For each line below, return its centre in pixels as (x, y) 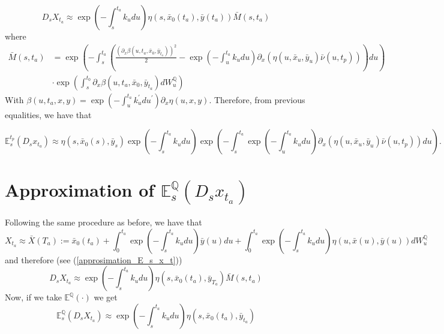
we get (106, 297)
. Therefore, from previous (257, 99)
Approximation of (80, 190)
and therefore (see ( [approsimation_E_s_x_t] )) (94, 259)
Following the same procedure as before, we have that (103, 222)
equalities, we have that (48, 114)
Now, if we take (33, 297)
